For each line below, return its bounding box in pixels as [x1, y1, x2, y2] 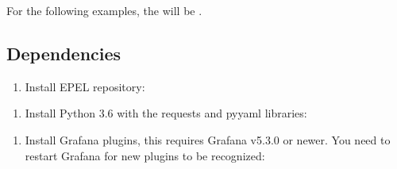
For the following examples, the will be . [6, 2, 202, 18]
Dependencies [6, 40, 121, 65]
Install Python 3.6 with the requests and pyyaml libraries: [25, 105, 307, 121]
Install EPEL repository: [25, 78, 145, 94]
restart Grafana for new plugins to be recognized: [25, 147, 265, 163]
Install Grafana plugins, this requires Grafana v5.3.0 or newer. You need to [25, 131, 391, 148]
